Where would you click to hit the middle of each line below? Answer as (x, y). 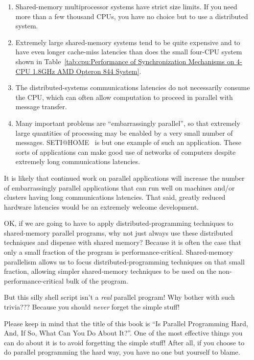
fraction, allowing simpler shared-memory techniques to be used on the (110, 271)
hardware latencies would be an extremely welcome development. (101, 206)
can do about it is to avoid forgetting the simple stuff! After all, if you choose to (124, 342)
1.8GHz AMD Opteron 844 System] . (87, 71)
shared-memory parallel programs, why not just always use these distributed (118, 232)
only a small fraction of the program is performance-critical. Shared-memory (118, 252)
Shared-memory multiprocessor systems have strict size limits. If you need (126, 6)
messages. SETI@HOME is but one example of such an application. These (128, 142)
